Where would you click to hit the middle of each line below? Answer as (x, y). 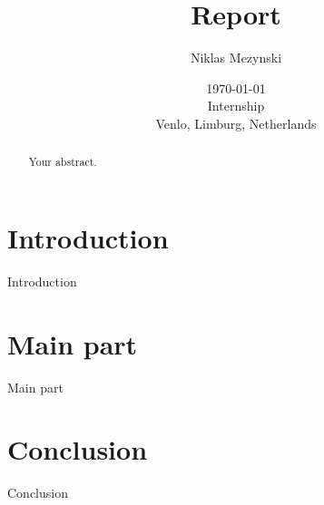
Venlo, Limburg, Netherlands (236, 123)
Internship (236, 106)
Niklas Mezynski (236, 58)
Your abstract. (63, 162)
